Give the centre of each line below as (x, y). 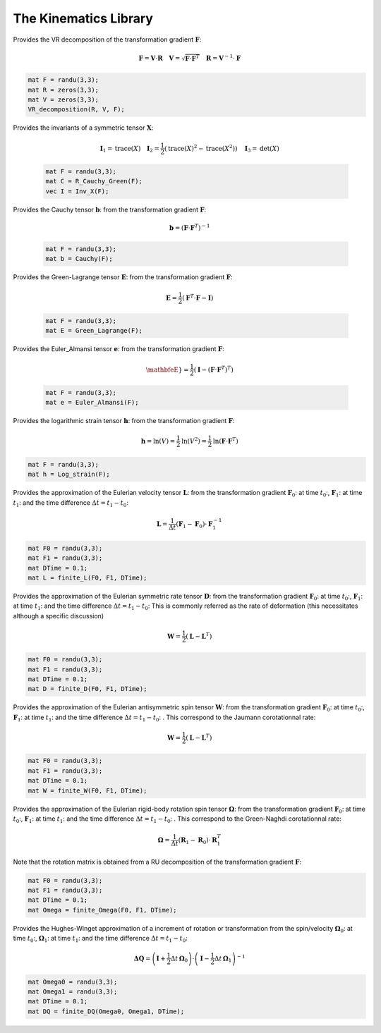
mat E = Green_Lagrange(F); (94, 331)
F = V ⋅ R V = (159, 58)
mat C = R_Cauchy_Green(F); (94, 181)
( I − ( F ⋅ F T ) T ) (214, 368)
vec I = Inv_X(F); (77, 191)
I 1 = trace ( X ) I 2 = (130, 149)
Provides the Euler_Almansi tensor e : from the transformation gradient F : (119, 349)
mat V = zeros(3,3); (63, 100)
